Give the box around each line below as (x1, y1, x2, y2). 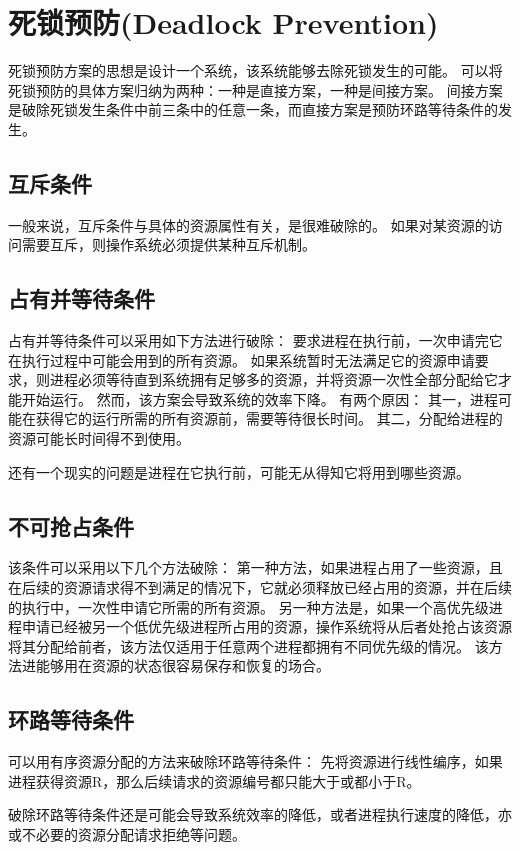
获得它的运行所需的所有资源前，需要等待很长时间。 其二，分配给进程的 (35, 408, 503, 429)
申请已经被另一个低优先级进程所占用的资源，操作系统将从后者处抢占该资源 (21, 616, 512, 637)
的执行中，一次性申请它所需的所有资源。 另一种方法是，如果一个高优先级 (8, 596, 489, 617)
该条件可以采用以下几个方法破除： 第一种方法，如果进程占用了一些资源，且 (8, 557, 503, 578)
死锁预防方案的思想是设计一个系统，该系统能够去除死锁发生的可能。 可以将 (8, 60, 503, 81)
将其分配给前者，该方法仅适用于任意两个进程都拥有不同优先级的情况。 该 (8, 635, 489, 656)
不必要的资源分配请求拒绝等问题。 (21, 824, 246, 844)
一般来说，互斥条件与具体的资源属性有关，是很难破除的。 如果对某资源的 (8, 214, 489, 235)
